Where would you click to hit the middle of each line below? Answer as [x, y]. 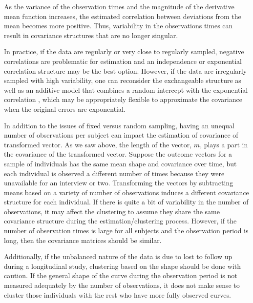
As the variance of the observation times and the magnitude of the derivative [119, 6]
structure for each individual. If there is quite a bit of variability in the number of [126, 202]
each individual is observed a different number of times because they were [114, 173]
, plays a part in [224, 144]
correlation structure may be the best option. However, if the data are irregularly [126, 71]
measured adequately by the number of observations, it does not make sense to [122, 285]
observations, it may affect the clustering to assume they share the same [112, 211]
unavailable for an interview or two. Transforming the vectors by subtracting [119, 183]
